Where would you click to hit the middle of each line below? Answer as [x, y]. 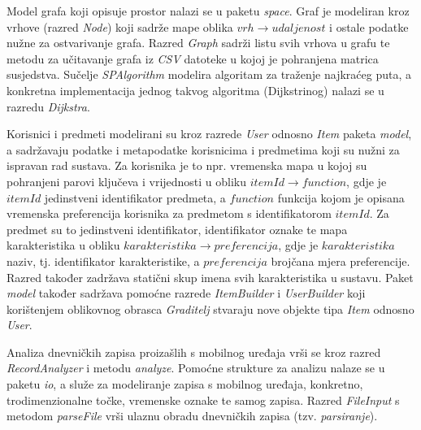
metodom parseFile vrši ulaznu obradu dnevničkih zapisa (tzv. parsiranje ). [192, 416]
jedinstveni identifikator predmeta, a [135, 197]
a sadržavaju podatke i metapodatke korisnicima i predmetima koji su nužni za [203, 149]
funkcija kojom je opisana [341, 197]
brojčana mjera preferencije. [341, 261]
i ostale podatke [369, 26]
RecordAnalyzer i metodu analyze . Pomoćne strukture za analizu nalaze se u [196, 368]
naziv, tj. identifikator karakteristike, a [103, 261]
